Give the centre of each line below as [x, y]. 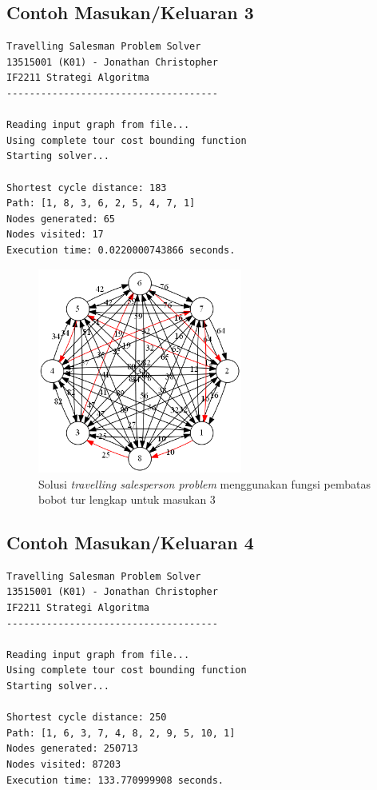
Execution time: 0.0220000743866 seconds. [121, 250]
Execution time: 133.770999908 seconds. [115, 780]
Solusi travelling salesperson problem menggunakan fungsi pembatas [204, 483]
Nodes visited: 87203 [64, 765]
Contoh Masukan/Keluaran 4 [130, 543]
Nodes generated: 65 [61, 219]
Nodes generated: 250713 [72, 749]
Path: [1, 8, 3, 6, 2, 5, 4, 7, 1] [101, 203]
